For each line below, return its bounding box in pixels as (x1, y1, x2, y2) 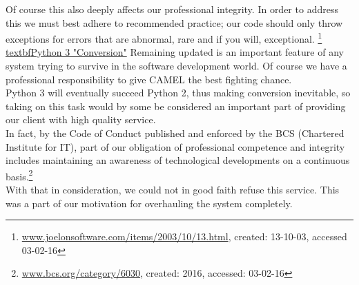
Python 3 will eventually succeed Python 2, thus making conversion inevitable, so (6, 85, 351, 100)
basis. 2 (6, 167, 33, 183)
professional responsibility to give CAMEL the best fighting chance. (6, 72, 292, 86)
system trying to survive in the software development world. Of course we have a (6, 59, 347, 73)
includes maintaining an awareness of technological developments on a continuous (6, 153, 350, 167)
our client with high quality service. (6, 112, 156, 127)
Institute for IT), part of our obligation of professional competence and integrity (6, 139, 345, 154)
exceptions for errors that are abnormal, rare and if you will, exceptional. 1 (6, 30, 322, 45)
